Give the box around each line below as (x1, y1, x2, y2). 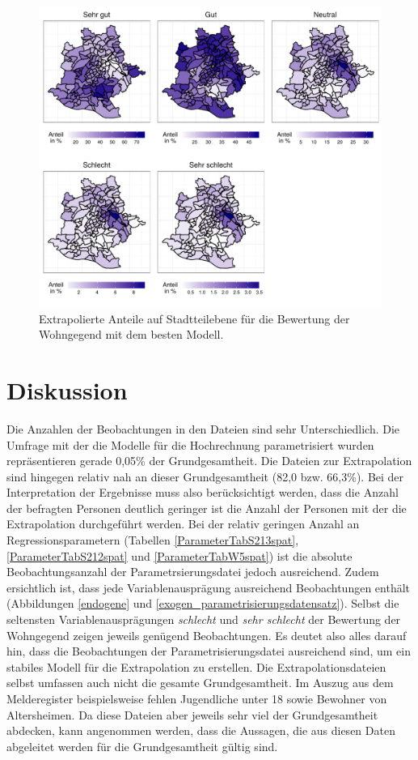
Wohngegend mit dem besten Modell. (39, 326, 224, 343)
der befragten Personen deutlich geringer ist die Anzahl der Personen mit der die (6, 499, 407, 516)
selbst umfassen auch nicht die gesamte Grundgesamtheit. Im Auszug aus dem (6, 674, 394, 691)
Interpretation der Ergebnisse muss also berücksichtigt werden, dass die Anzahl (6, 484, 399, 501)
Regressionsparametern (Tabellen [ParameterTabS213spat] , (6, 532, 299, 549)
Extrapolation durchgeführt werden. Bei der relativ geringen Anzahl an (6, 515, 360, 532)
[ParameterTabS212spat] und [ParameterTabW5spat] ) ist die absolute (6, 547, 353, 564)
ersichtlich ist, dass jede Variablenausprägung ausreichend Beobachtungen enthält (6, 579, 410, 596)
